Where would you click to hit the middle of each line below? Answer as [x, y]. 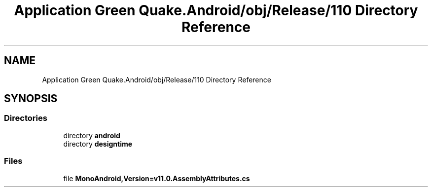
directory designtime [98, 144]
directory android [92, 135]
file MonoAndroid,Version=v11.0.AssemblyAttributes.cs [157, 178]
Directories [26, 118]
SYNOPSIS [31, 99]
